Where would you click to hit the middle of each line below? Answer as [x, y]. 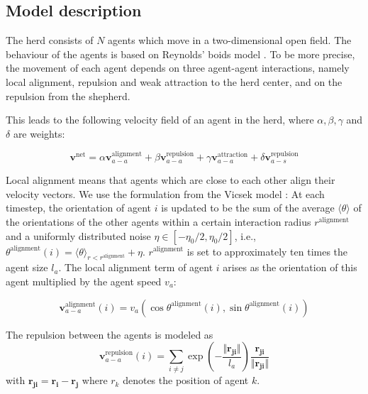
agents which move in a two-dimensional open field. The [230, 40]
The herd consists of [50, 40]
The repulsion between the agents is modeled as [110, 334]
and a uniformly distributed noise [78, 235]
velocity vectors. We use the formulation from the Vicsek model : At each [165, 193]
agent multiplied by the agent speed [84, 281]
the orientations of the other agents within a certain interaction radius [158, 221]
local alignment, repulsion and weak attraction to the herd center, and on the [174, 81]
